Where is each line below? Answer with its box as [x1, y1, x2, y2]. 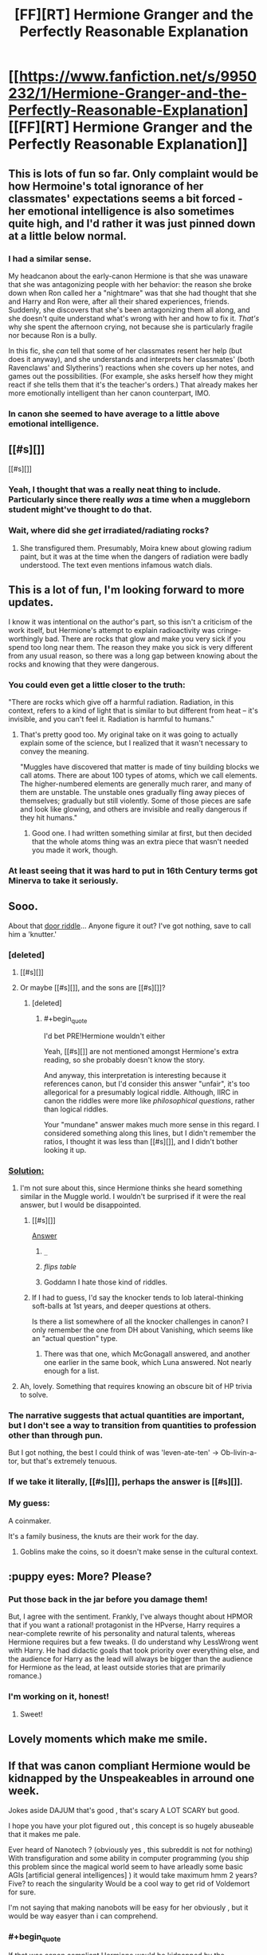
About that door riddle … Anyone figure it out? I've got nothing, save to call [8, 921, 251, 930]
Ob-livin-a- [220, 1448, 257, 1457]
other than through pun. [8, 1430, 104, 1441]
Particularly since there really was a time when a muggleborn [8, 494, 251, 505]
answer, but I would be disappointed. [19, 1200, 142, 1210]
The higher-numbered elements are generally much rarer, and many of [19, 779, 253, 789]
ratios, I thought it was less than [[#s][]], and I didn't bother [43, 1136, 238, 1146]
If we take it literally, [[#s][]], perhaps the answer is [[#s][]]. [8, 1477, 243, 1488]
